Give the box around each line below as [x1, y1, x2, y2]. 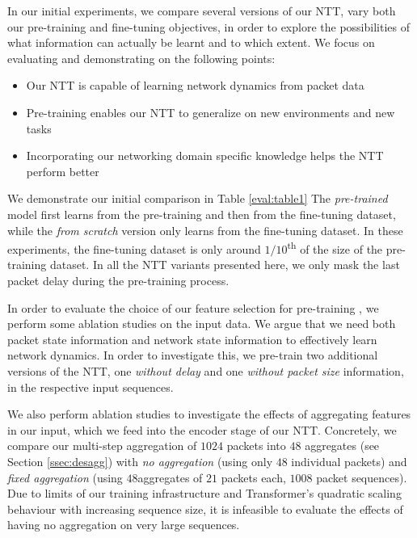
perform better [26, 162, 99, 179]
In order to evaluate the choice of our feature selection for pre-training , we [7, 299, 379, 316]
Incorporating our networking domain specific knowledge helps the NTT [26, 147, 384, 164]
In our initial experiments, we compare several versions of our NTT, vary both [7, 2, 396, 19]
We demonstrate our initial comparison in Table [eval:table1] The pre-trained [7, 190, 388, 207]
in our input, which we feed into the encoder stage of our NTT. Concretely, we [7, 421, 397, 438]
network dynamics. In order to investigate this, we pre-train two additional [7, 347, 378, 364]
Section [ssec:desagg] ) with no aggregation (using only [7, 452, 273, 469]
